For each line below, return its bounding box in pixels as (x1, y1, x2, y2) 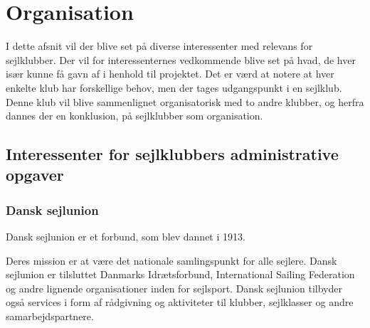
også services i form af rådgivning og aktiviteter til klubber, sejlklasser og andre (6, 295, 354, 310)
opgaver (6, 164, 64, 186)
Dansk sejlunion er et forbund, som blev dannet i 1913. (6, 229, 245, 244)
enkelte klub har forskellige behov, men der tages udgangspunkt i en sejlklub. (6, 80, 342, 95)
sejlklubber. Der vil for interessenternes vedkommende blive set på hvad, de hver (6, 52, 356, 67)
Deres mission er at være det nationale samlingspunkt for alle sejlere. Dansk (6, 253, 337, 268)
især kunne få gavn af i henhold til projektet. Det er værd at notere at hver (6, 66, 334, 81)
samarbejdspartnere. (6, 309, 94, 324)
